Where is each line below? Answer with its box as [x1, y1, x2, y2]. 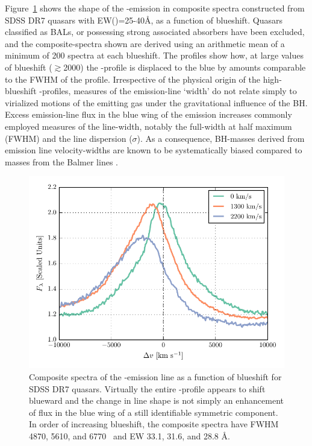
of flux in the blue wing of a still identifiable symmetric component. [29, 406, 278, 418]
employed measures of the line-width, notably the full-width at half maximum [5, 119, 292, 132]
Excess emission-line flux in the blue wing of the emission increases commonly [5, 108, 292, 121]
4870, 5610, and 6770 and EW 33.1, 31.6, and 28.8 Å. [29, 430, 230, 442]
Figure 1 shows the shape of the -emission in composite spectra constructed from [5, 2, 305, 14]
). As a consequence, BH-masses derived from [137, 132, 305, 144]
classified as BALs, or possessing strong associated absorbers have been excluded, [5, 25, 305, 38]
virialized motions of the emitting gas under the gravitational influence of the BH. [5, 96, 308, 109]
